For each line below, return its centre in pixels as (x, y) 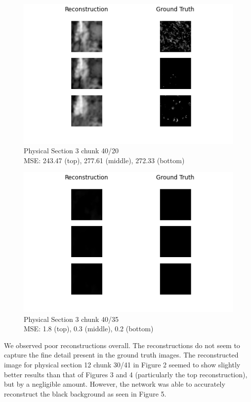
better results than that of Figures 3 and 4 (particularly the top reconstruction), (126, 374)
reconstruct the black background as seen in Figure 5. (85, 393)
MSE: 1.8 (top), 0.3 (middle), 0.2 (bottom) (89, 329)
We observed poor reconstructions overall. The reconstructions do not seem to (122, 345)
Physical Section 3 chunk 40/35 (71, 319)
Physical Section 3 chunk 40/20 (71, 151)
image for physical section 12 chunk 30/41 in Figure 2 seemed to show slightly (122, 365)
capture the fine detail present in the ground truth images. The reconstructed (121, 355)
